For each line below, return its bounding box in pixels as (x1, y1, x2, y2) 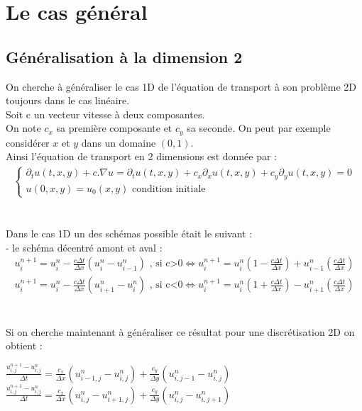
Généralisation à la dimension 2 (6, 45, 243, 67)
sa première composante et (56, 120, 172, 135)
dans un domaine (81, 135, 156, 150)
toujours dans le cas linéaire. (6, 93, 130, 108)
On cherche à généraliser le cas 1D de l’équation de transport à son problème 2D (6, 79, 357, 94)
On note (6, 120, 41, 135)
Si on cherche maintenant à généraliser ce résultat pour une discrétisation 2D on (6, 324, 355, 339)
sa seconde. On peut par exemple (187, 120, 331, 135)
